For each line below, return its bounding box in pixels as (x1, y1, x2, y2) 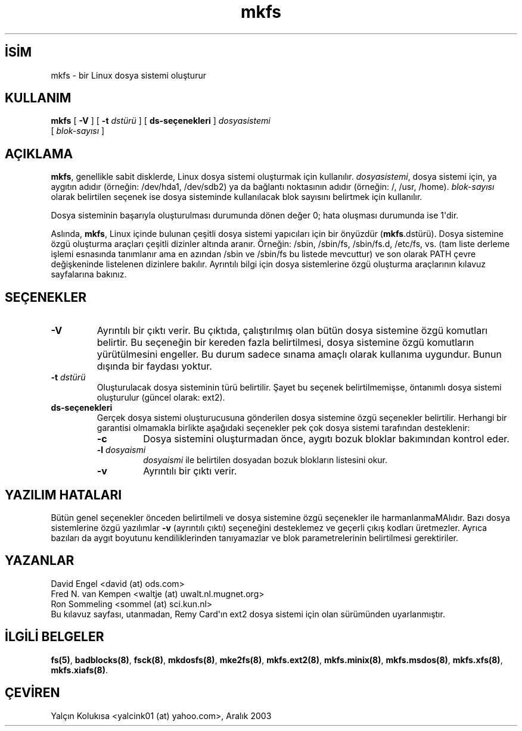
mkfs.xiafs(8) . (51, 664, 108, 675)
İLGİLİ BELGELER (5, 629, 104, 645)
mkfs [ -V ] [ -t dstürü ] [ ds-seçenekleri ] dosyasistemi (51, 115, 271, 126)
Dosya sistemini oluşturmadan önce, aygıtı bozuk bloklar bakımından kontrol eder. (143, 433, 509, 445)
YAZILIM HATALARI (5, 487, 122, 502)
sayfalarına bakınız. (51, 269, 127, 280)
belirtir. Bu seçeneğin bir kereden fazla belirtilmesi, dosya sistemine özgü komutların (97, 336, 474, 349)
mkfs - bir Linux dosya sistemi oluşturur (51, 70, 206, 80)
